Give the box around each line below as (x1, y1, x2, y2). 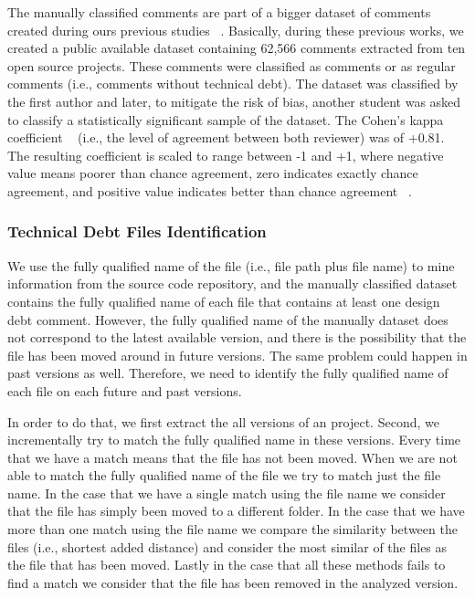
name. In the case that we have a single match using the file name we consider (7, 483, 446, 502)
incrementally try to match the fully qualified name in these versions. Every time (7, 430, 461, 449)
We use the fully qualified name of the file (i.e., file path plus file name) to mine (7, 256, 455, 275)
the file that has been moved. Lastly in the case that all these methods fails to (7, 555, 446, 574)
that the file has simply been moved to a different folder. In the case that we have (7, 501, 465, 520)
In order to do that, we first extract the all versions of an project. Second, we (7, 412, 439, 431)
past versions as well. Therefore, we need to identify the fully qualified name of (7, 363, 449, 383)
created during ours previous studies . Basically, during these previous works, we (7, 20, 464, 39)
